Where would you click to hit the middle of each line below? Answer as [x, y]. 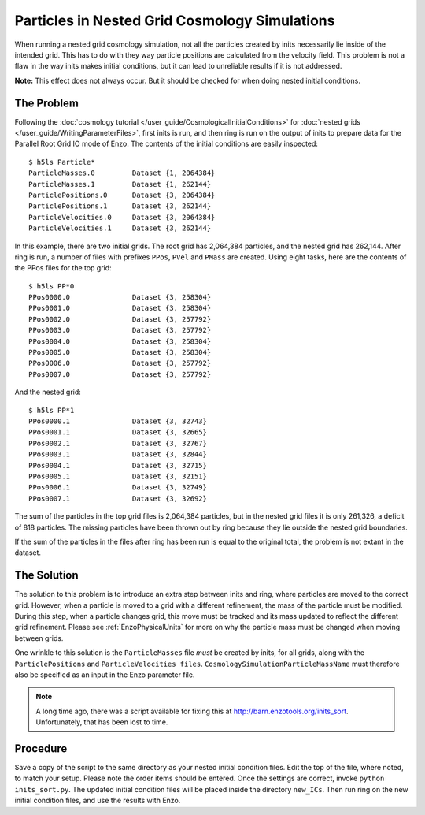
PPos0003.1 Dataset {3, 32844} [118, 454]
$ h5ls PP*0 [52, 286]
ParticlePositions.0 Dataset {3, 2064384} [122, 195]
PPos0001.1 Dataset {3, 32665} [118, 432]
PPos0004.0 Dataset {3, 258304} [120, 341]
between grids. [39, 638]
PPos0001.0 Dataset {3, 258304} [120, 308]
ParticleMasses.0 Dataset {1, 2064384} [122, 173]
